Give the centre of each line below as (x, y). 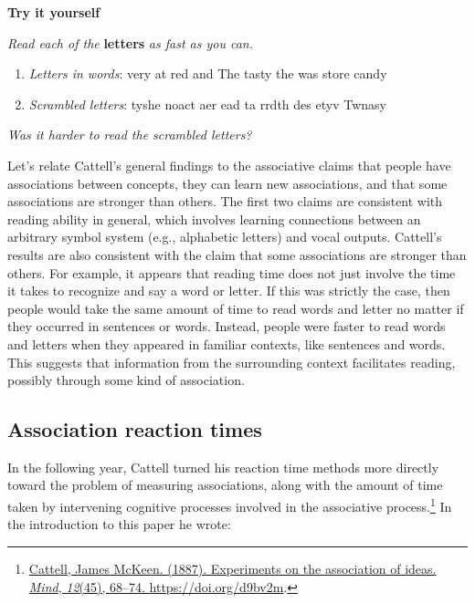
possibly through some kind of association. (126, 380)
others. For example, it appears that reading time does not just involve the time (232, 272)
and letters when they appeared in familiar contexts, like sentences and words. (227, 343)
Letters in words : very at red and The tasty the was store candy (208, 73)
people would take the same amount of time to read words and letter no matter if (236, 308)
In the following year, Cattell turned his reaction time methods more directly (223, 467)
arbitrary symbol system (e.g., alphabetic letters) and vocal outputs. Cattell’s (225, 237)
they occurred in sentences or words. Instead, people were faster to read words (227, 326)
